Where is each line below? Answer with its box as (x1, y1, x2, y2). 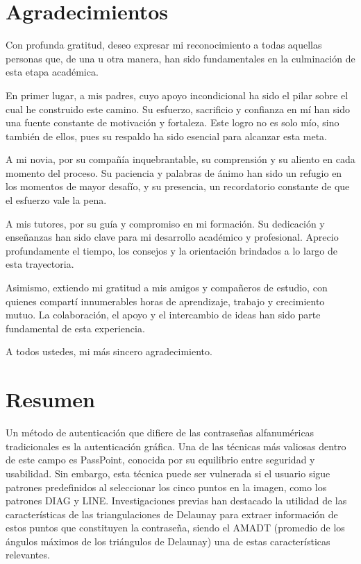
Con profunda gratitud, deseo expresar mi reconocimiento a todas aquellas (6, 37, 322, 52)
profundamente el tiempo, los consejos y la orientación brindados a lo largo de (6, 243, 338, 257)
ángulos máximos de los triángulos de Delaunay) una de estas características (6, 533, 330, 548)
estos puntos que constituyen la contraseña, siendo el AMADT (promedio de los (6, 520, 345, 535)
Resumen (6, 385, 95, 413)
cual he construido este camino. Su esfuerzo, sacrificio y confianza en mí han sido (6, 101, 350, 116)
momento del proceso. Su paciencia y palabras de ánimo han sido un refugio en (6, 165, 342, 180)
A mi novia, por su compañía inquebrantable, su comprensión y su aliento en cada (6, 152, 355, 166)
